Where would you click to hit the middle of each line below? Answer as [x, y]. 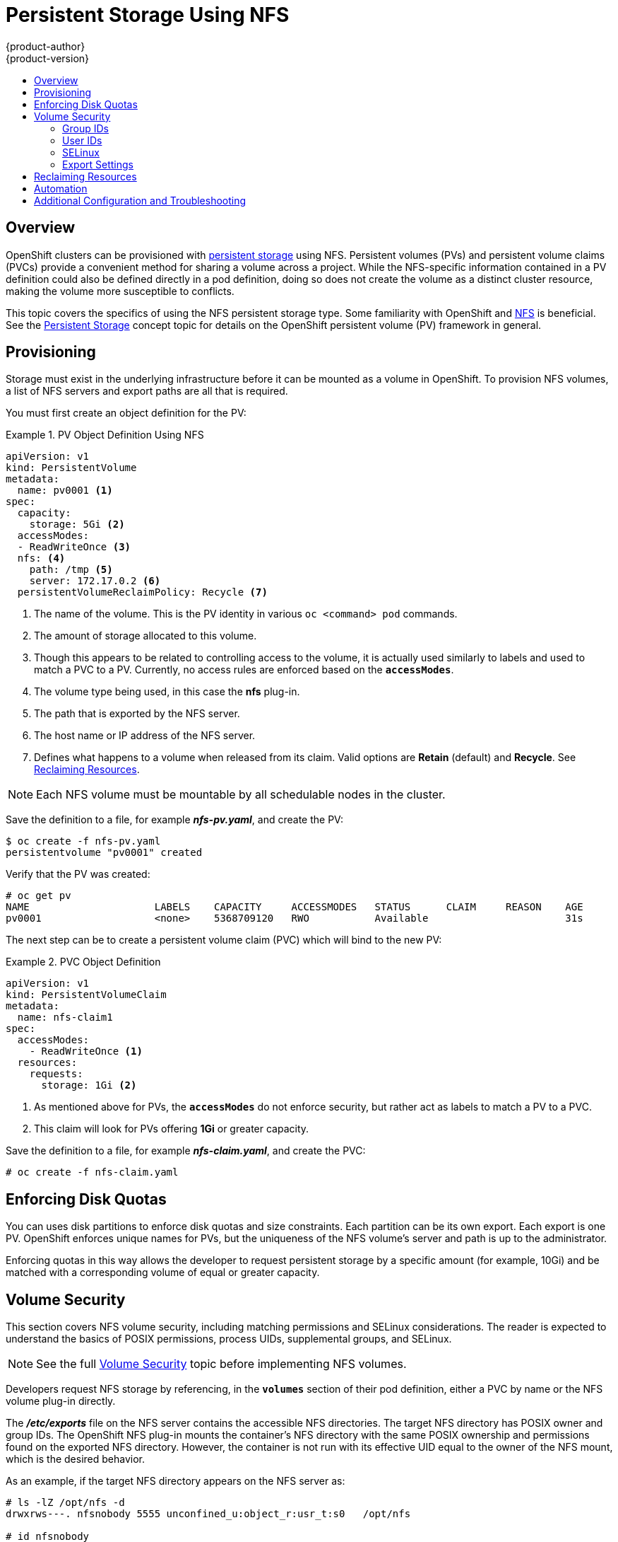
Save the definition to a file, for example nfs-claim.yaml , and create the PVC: [186, 1151]
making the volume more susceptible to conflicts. [120, 291]
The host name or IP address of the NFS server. [145, 736]
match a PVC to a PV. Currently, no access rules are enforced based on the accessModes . [244, 670]
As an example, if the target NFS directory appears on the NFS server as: [176, 1481]
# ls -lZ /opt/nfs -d [65, 1503]
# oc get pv [38, 896]
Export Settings [98, 164]
